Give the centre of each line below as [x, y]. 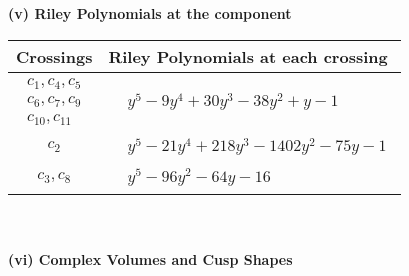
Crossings [54, 56]
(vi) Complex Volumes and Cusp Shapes [150, 258]
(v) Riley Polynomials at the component [150, 13]
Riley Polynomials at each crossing [248, 56]
